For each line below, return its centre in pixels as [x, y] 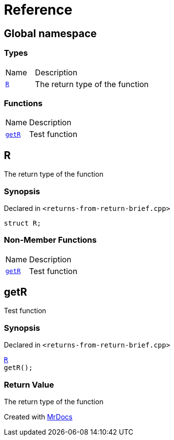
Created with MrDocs [38, 417]
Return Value [29, 384]
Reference [38, 10]
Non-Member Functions [50, 240]
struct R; [22, 223]
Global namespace [50, 33]
